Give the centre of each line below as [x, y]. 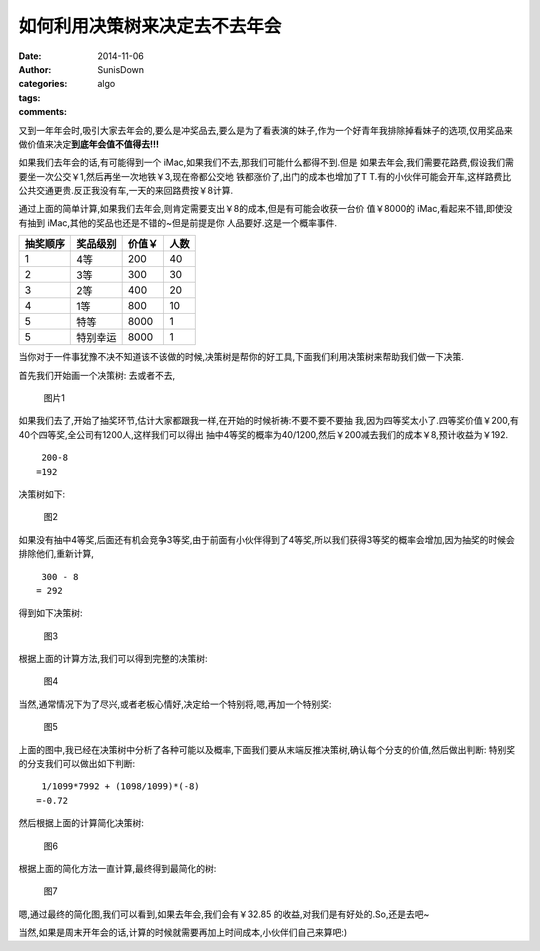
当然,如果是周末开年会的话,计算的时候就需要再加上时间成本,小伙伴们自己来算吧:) [183, 932]
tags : [29, 97]
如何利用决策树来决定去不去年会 [150, 26]
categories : [43, 84]
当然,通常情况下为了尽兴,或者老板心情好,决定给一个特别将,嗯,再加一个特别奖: [175, 704]
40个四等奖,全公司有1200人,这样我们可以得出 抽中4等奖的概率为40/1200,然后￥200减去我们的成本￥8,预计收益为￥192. [263, 434]
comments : [42, 112]
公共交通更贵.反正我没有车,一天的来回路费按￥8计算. [126, 191]
